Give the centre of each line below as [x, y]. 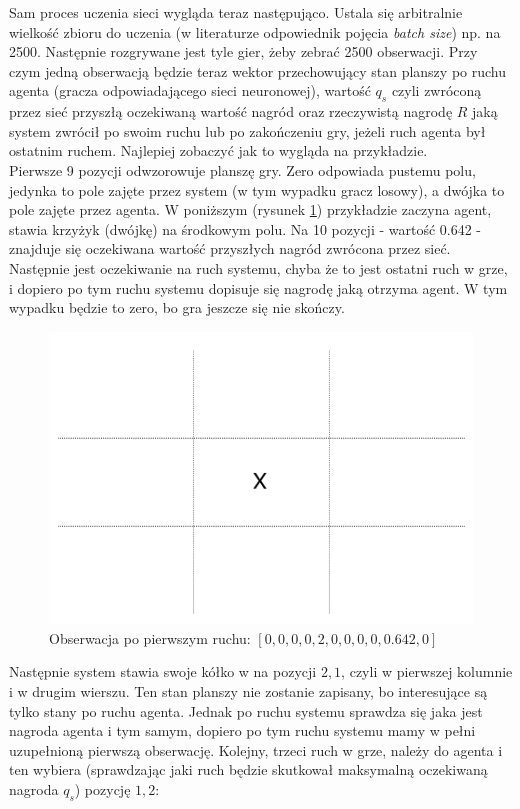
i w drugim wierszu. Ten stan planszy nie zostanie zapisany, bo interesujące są [248, 690]
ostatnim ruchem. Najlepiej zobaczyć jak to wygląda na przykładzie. [218, 150]
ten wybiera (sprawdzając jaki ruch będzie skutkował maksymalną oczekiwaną [248, 769]
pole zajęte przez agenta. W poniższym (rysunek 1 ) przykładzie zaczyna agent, [250, 209]
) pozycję [102, 788]
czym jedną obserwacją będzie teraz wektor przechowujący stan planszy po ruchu [257, 70]
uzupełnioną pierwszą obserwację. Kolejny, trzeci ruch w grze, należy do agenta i [256, 749]
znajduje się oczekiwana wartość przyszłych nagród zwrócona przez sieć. [230, 248]
